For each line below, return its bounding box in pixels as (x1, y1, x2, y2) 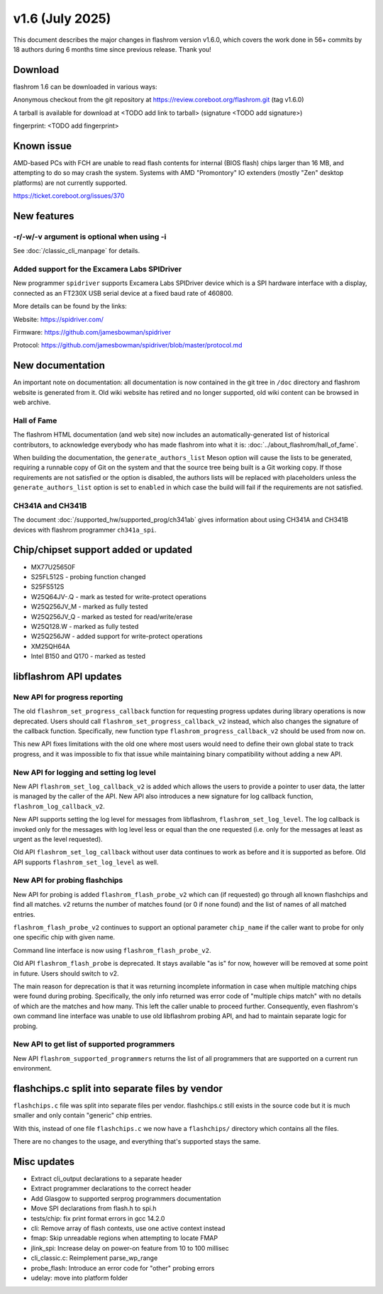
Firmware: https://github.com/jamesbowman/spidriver (13, 328, 172, 336)
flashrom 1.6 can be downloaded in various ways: (13, 82, 157, 91)
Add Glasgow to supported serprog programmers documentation (30, 1194, 221, 1203)
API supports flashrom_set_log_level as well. (13, 858, 159, 866)
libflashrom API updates (13, 670, 122, 682)
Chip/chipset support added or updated (13, 544, 193, 556)
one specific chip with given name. (13, 933, 116, 942)
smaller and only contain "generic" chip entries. (13, 1111, 152, 1120)
